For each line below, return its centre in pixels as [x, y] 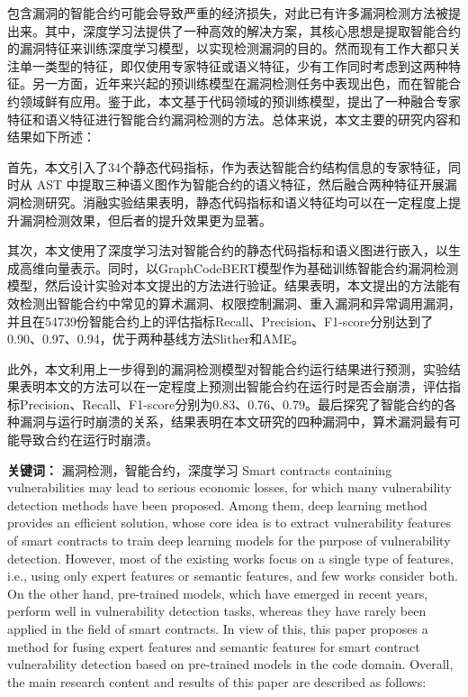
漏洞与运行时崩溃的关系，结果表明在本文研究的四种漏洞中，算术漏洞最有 [234, 422]
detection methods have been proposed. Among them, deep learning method [217, 504]
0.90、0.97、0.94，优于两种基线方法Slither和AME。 [156, 339]
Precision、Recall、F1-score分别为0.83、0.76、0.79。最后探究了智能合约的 [231, 404]
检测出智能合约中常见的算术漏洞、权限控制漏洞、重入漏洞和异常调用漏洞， [240, 303]
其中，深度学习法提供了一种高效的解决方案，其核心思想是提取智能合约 [252, 30]
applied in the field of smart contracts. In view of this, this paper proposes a [218, 628]
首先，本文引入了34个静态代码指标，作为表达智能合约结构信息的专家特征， [228, 166]
